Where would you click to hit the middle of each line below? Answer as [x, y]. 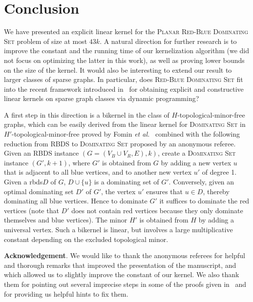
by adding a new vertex [196, 162]
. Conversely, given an [201, 182]
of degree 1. [219, 172]
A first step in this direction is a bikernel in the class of [87, 114]
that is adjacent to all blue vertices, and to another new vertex [98, 172]
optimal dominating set [39, 191]
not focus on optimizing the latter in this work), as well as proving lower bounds [124, 60]
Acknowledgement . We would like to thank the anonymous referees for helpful [125, 255]
